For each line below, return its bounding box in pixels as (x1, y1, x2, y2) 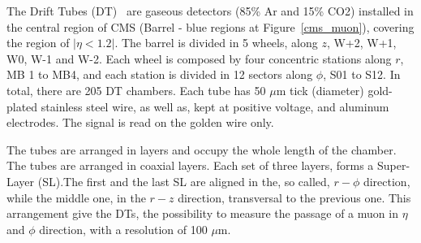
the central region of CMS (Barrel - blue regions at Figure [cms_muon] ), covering (6, 18, 415, 35)
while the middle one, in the (6, 189, 146, 206)
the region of (6, 34, 70, 51)
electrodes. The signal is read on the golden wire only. (6, 114, 274, 131)
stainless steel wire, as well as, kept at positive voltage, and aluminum (41, 98, 389, 115)
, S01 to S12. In (323, 66, 401, 83)
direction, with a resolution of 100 (39, 220, 208, 237)
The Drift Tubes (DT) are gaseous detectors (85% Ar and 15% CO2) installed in (6, 2, 414, 19)
